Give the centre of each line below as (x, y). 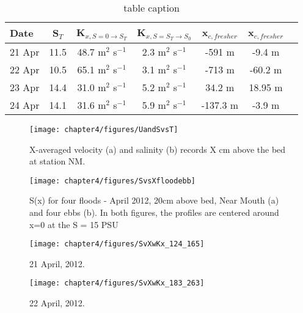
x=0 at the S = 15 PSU (74, 224)
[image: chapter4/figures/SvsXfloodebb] (113, 181)
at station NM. (57, 161)
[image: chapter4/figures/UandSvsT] (104, 129)
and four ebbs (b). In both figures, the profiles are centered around (154, 212)
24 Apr (25, 105)
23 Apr (25, 87)
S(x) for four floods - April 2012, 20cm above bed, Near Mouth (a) (154, 200)
